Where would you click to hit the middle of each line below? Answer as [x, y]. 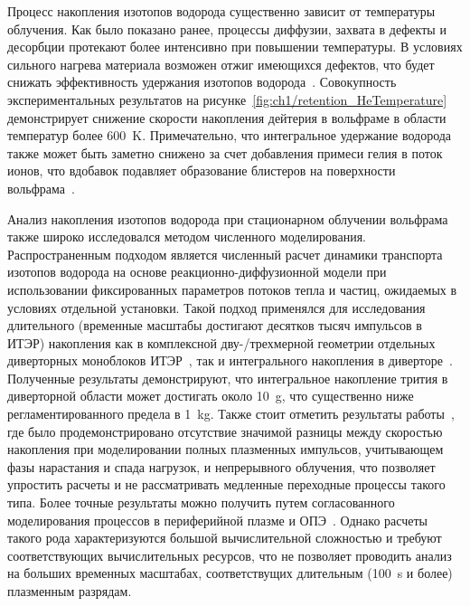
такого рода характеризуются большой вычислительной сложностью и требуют [225, 538]
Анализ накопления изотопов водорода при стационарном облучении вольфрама [228, 218]
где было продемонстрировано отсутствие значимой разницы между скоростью [225, 431]
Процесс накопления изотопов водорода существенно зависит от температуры [221, 11]
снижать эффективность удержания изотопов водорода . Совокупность [202, 82]
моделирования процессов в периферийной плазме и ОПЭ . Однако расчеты [218, 520]
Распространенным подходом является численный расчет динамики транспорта [225, 254]
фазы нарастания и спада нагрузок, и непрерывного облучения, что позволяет [221, 466]
